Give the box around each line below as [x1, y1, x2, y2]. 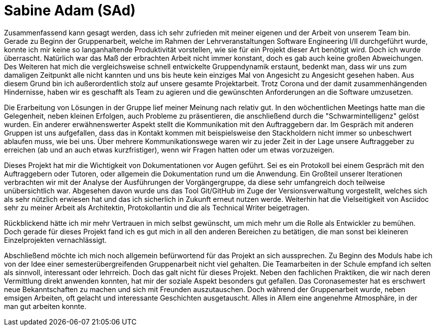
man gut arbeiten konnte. [4, 302, 86, 311]
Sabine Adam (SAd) [4, 2, 136, 19]
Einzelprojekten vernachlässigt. [4, 235, 107, 244]
